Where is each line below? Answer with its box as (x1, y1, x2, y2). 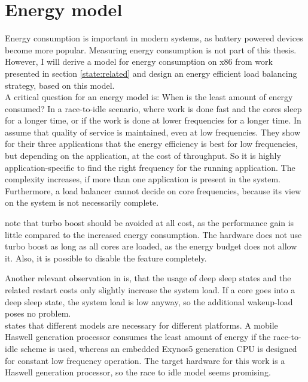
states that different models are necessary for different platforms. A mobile (5, 318, 278, 331)
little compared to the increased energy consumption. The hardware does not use (5, 228, 302, 240)
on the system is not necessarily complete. (5, 196, 159, 209)
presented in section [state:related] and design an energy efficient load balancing (5, 67, 297, 79)
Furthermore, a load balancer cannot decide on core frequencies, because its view (5, 184, 301, 197)
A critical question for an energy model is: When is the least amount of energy (5, 91, 293, 103)
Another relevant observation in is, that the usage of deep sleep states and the (5, 272, 291, 284)
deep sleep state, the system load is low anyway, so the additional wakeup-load (5, 295, 293, 308)
